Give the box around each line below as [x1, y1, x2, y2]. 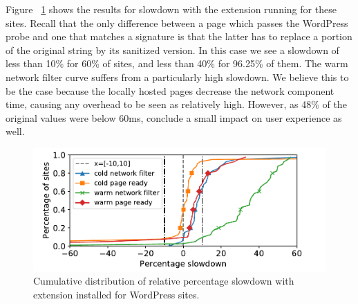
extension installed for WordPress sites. [33, 287, 200, 301]
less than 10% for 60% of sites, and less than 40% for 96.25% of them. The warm [6, 56, 348, 71]
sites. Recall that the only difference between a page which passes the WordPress [6, 15, 348, 30]
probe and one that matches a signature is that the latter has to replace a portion [6, 29, 352, 44]
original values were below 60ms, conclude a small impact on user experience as [6, 110, 342, 125]
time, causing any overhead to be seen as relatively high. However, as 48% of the [6, 97, 347, 111]
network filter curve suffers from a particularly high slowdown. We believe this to [6, 69, 349, 84]
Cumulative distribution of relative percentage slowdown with [33, 274, 294, 288]
